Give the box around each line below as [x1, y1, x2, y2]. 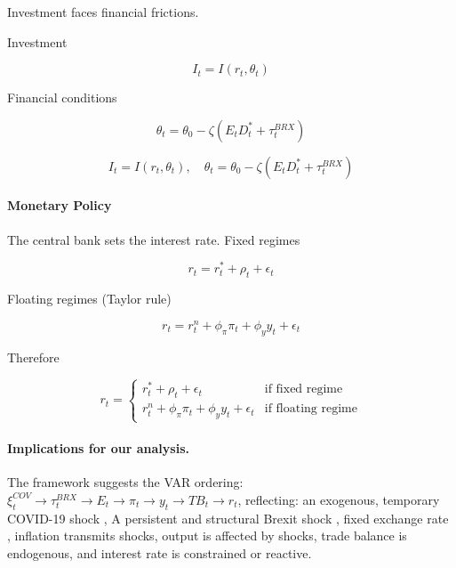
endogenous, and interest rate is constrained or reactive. [7, 543, 312, 562]
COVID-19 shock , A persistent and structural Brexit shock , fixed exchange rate [7, 508, 449, 527]
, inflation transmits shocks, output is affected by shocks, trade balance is [7, 526, 407, 545]
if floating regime [264, 402, 357, 416]
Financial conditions [7, 88, 117, 107]
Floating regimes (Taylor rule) [7, 289, 172, 308]
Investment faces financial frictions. [7, 3, 199, 20]
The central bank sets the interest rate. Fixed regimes [7, 230, 300, 248]
